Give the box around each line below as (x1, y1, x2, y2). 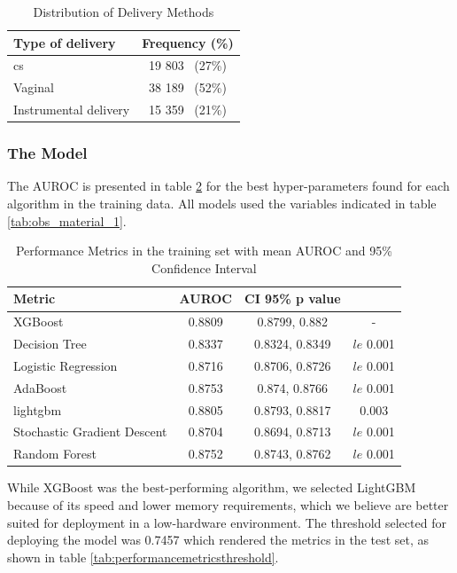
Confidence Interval (151, 258, 257, 277)
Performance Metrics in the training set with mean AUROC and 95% (15, 241, 392, 260)
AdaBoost (13, 378, 67, 396)
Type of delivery (13, 33, 116, 51)
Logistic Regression (13, 356, 118, 374)
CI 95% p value (244, 289, 341, 308)
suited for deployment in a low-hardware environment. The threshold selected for (7, 513, 446, 531)
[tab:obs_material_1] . (7, 211, 127, 230)
